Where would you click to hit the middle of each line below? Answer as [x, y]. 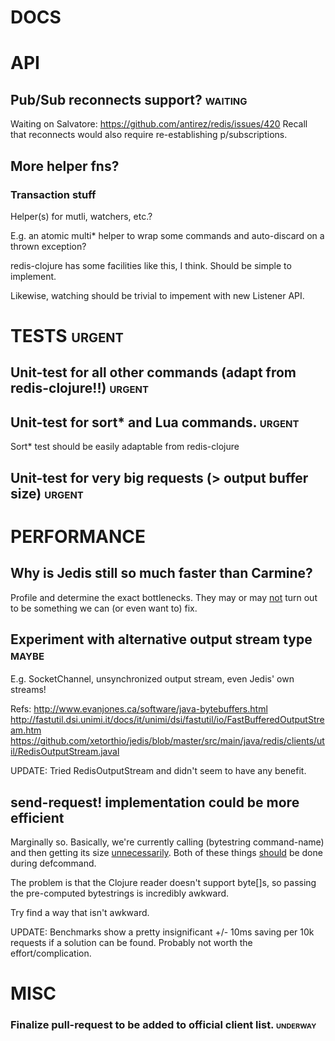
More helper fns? [65, 166]
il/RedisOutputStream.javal [65, 752]
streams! [28, 690]
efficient [37, 817]
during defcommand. [53, 863]
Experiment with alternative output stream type [161, 639]
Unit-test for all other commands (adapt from [153, 372]
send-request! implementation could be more [155, 802]
